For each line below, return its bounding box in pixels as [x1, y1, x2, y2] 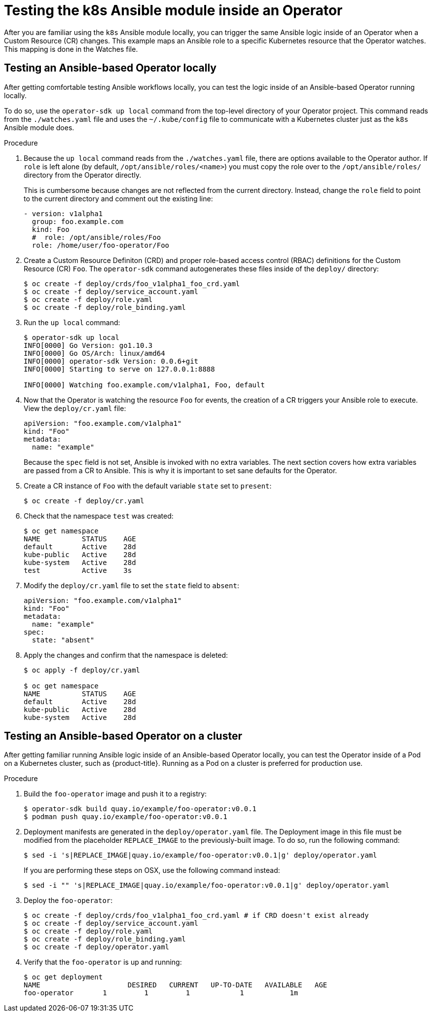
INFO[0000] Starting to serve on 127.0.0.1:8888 [24, 365, 215, 373]
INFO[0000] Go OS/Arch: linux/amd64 [24, 349, 165, 357]
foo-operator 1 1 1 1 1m [24, 989, 298, 997]
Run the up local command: [24, 318, 120, 327]
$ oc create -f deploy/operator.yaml [24, 943, 170, 951]
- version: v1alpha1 [24, 209, 103, 218]
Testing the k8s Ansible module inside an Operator [4, 2, 343, 19]
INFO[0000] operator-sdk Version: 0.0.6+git [24, 357, 199, 365]
